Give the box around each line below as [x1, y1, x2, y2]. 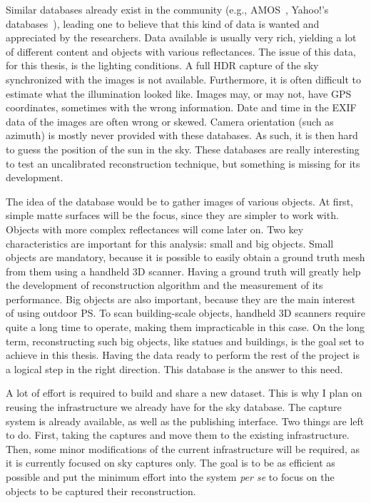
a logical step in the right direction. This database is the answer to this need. [6, 361, 343, 376]
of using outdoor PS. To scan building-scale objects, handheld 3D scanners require [6, 305, 365, 320]
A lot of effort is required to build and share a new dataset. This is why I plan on [6, 385, 362, 400]
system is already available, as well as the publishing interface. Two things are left [6, 413, 365, 428]
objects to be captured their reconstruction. [6, 483, 196, 498]
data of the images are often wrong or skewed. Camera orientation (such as [6, 113, 334, 128]
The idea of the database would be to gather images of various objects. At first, [6, 193, 353, 208]
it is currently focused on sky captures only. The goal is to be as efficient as [6, 455, 335, 470]
